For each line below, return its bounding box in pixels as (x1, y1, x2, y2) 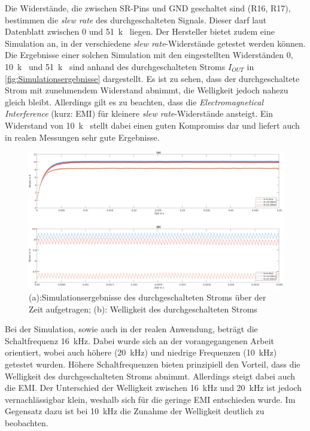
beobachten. (5, 417, 48, 429)
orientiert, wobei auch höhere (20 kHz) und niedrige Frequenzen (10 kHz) (5, 346, 277, 359)
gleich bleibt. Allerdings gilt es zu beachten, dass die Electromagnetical (5, 95, 264, 108)
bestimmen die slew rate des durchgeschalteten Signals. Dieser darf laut (5, 13, 267, 26)
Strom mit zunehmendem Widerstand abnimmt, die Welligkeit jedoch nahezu (5, 84, 288, 96)
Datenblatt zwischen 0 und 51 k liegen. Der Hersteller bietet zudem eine (5, 25, 275, 38)
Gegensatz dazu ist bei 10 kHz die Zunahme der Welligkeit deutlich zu (5, 405, 265, 417)
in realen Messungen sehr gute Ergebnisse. (5, 130, 160, 143)
